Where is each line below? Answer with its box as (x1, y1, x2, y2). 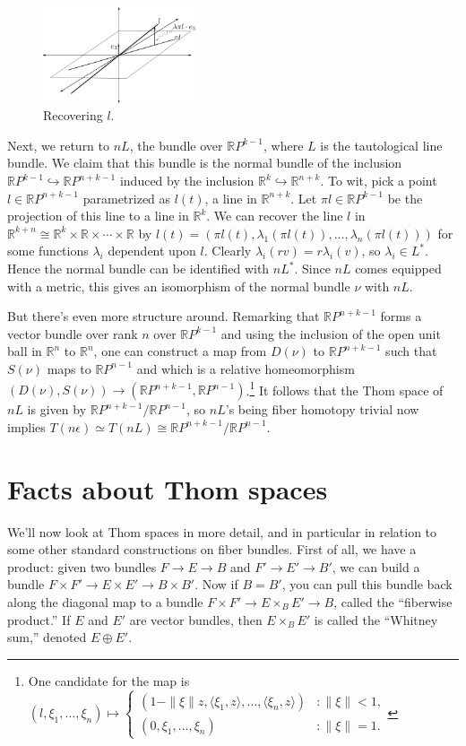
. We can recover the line (206, 206, 343, 225)
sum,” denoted (7, 628, 87, 646)
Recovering (43, 106, 103, 125)
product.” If (7, 610, 71, 629)
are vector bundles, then (129, 610, 263, 629)
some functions (7, 241, 89, 260)
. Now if (194, 575, 238, 594)
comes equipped (355, 259, 442, 277)
